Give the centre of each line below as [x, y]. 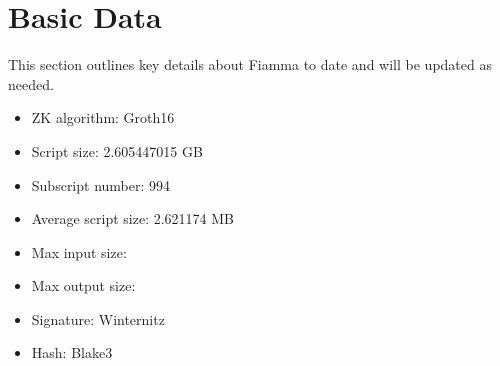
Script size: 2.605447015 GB [117, 150]
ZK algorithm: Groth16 [103, 117]
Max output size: [83, 285]
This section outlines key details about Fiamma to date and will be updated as [250, 64]
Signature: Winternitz [98, 318]
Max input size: [79, 251]
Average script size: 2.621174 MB [133, 218]
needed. [31, 83]
